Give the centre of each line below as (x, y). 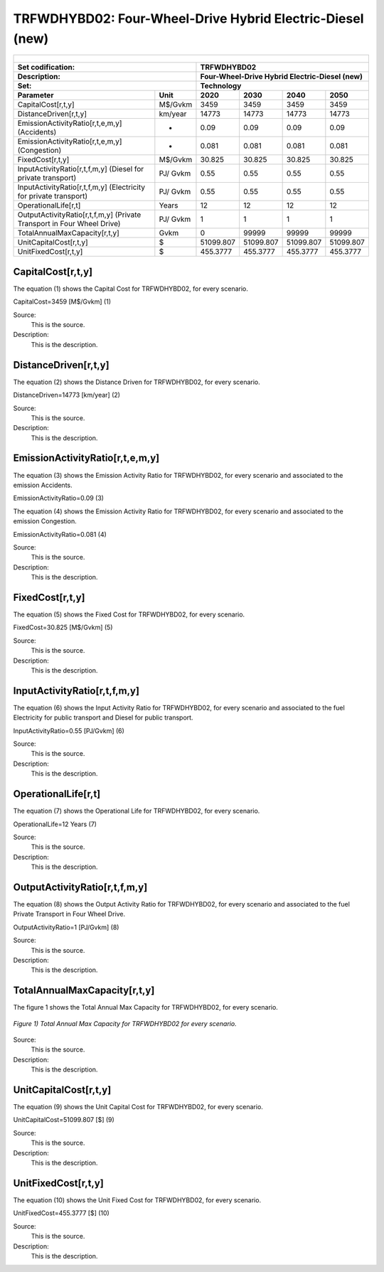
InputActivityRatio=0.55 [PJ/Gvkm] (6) (69, 731)
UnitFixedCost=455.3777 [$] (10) (61, 1213)
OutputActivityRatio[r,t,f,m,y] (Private (79, 215)
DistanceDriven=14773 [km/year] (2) (67, 395)
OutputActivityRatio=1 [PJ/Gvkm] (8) (66, 927)
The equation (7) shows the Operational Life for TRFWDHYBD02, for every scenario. (137, 811)
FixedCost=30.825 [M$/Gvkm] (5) (63, 627)
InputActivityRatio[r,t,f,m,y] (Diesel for (81, 169)
